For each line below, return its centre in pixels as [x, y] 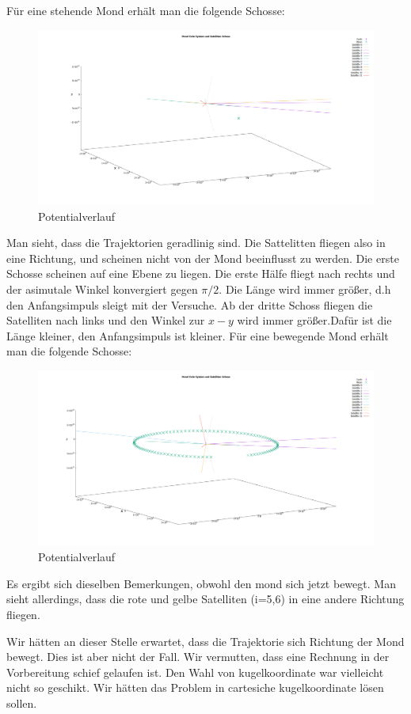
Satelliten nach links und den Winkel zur [106, 320]
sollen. [22, 703]
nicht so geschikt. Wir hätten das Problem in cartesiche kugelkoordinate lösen [195, 687]
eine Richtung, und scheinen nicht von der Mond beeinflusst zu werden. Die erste [203, 258]
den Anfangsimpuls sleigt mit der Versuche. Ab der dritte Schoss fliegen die [190, 304]
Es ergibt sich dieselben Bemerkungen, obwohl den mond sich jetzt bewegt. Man [201, 583]
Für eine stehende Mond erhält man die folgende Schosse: [146, 10]
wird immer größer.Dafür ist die [314, 320]
